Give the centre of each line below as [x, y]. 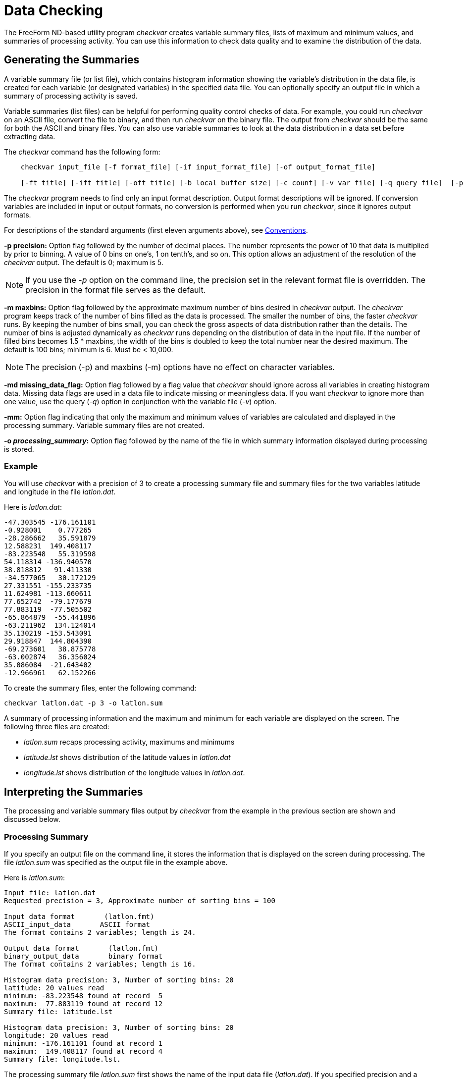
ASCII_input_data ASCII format [77, 924]
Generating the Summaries [72, 60]
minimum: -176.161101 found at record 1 [83, 1043]
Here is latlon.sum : [35, 877]
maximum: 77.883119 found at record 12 [83, 1003]
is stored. [19, 449]
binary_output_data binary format [83, 956]
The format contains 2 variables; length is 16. [100, 964]
